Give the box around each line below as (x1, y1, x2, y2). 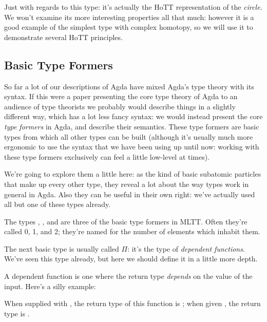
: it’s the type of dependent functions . (127, 243, 245, 254)
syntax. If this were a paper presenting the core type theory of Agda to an (4, 91, 238, 102)
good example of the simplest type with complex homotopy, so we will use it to (4, 22, 253, 32)
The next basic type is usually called (4, 243, 119, 254)
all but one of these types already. (4, 199, 111, 210)
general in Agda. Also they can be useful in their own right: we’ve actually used (4, 188, 255, 199)
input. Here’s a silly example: (4, 280, 96, 291)
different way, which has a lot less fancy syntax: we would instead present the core (4, 111, 263, 122)
